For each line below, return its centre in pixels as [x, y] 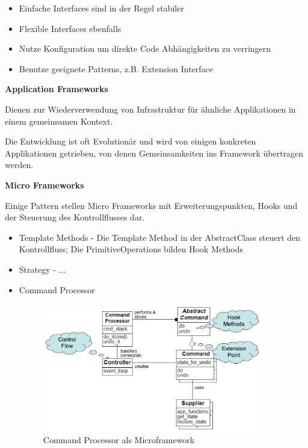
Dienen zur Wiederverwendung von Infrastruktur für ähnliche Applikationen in [150, 109]
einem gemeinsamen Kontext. [59, 121]
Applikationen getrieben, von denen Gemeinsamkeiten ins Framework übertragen [154, 153]
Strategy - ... [42, 269]
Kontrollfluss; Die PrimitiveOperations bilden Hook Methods [131, 249]
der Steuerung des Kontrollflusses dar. [75, 217]
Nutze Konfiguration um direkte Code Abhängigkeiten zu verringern [145, 48]
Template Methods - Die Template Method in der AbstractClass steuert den [160, 237]
